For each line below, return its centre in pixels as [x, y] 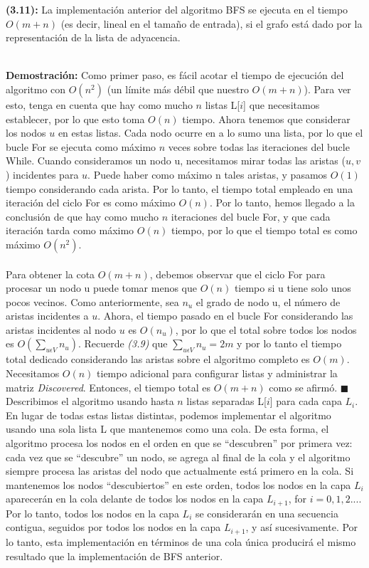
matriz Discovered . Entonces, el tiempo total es [108, 387]
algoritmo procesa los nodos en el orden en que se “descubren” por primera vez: [179, 443]
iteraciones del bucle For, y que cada [251, 216]
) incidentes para [42, 174]
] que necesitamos [282, 104]
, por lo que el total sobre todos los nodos [266, 329]
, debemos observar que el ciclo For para [237, 274]
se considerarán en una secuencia [267, 513]
